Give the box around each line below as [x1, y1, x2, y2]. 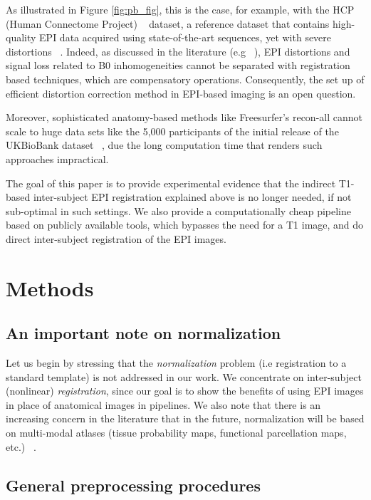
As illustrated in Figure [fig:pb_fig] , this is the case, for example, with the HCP [6, 2, 355, 16]
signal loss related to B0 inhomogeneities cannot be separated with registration [6, 58, 350, 73]
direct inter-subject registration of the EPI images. [6, 231, 226, 246]
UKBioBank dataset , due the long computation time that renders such [6, 137, 323, 152]
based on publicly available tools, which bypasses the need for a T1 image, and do [6, 217, 364, 232]
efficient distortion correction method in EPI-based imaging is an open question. [6, 85, 356, 100]
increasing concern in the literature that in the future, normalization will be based [6, 411, 365, 426]
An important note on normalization [6, 322, 281, 344]
